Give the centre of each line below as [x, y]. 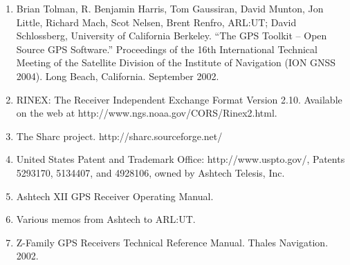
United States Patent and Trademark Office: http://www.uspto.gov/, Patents [181, 159]
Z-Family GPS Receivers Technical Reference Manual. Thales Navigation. [172, 242]
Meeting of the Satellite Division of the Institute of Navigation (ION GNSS [176, 62]
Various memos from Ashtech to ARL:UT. [106, 219]
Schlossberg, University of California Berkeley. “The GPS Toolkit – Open [172, 36]
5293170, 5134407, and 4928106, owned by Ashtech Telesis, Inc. [150, 172]
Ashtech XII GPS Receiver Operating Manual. [115, 196]
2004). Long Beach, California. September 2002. [118, 76]
